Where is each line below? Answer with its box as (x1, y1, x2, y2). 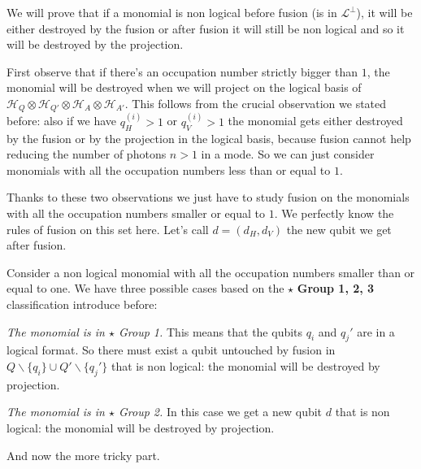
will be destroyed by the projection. (7, 36, 184, 53)
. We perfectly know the (274, 205, 394, 222)
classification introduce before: (7, 296, 158, 312)
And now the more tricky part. (7, 446, 160, 463)
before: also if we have (7, 112, 117, 129)
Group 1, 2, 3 (297, 280, 375, 297)
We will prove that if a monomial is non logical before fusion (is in (7, 4, 337, 20)
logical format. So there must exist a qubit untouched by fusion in (7, 341, 336, 358)
